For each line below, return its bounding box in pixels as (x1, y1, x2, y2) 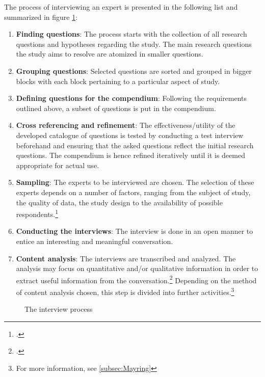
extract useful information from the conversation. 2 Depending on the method (16, 273, 257, 285)
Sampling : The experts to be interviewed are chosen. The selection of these (16, 177, 254, 187)
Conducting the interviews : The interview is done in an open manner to (16, 226, 253, 236)
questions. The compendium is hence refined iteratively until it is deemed (16, 150, 245, 160)
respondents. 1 (16, 207, 59, 219)
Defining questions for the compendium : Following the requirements (16, 93, 247, 103)
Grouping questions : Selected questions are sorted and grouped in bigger (16, 65, 252, 76)
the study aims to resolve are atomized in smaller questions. (16, 48, 203, 59)
